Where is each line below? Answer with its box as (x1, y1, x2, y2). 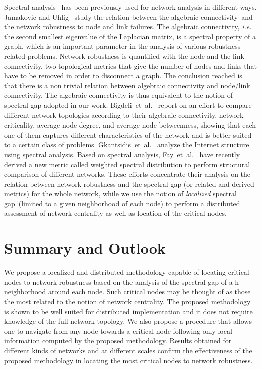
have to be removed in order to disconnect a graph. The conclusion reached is (4, 70, 242, 81)
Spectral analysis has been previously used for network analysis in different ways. (4, 2, 257, 12)
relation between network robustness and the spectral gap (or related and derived (4, 178, 254, 189)
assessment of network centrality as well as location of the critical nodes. (4, 208, 227, 218)
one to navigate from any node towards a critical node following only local (4, 325, 232, 336)
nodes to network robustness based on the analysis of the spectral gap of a (4, 276, 233, 287)
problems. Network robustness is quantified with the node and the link (27, 50, 244, 61)
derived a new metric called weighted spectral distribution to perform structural (4, 159, 250, 169)
